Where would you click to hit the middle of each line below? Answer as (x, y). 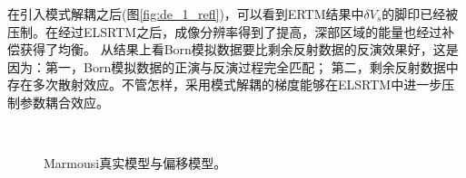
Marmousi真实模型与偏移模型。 (135, 163)
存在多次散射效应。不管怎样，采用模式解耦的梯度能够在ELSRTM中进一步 (225, 84)
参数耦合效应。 (64, 102)
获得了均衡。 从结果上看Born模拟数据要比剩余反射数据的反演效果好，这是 (239, 49)
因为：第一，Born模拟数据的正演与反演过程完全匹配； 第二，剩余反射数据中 (233, 66)
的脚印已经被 (420, 14)
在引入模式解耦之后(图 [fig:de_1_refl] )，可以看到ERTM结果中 (186, 14)
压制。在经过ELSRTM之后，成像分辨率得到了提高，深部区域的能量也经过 (225, 31)
